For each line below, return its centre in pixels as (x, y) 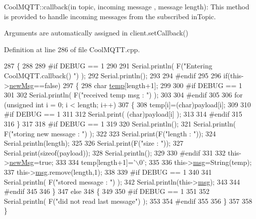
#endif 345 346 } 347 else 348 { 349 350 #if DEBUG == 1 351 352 (107, 191)
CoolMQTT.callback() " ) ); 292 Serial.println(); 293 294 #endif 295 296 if (116, 75)
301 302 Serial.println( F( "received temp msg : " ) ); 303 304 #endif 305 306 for (124, 95)
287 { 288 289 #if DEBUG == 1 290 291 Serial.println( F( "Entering (108, 66)
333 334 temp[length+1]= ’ (95, 162)
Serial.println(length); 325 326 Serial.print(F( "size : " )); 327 (94, 143)
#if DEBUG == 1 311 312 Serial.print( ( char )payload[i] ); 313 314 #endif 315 (123, 114)
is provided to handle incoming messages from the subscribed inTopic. (110, 16)
